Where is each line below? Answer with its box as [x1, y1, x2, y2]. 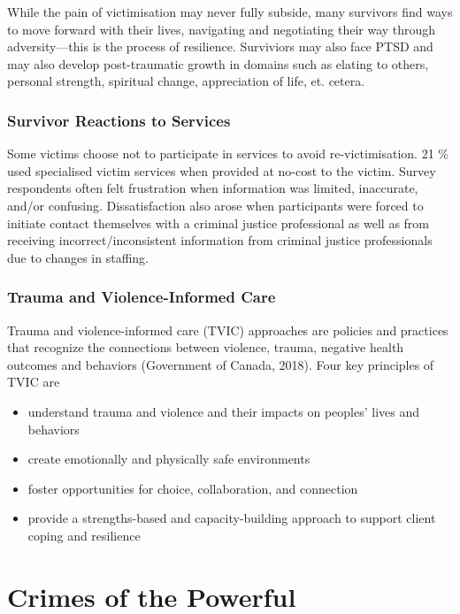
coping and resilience [27, 526, 141, 544]
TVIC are [7, 372, 60, 391]
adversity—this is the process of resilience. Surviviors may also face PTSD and [7, 37, 433, 56]
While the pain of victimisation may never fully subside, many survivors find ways [7, 3, 453, 20]
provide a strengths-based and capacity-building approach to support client [27, 509, 436, 527]
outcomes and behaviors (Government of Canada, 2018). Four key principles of [7, 355, 434, 373]
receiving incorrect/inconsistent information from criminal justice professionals [7, 231, 433, 249]
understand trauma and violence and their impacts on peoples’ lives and [27, 402, 420, 420]
